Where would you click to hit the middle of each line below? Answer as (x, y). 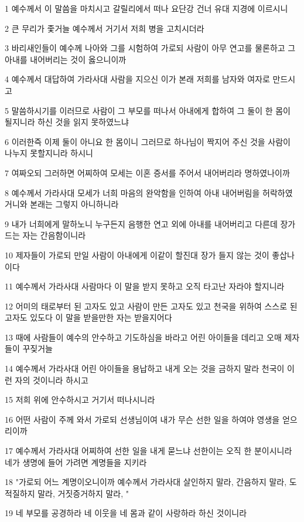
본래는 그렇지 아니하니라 (74, 204)
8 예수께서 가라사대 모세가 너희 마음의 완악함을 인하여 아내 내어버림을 (132, 192)
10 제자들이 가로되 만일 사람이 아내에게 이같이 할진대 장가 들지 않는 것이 (137, 255)
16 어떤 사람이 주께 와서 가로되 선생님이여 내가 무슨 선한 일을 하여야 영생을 (142, 419)
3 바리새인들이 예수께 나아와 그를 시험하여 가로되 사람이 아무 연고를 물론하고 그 (150, 48)
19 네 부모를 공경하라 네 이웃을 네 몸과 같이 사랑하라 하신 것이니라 (126, 513)
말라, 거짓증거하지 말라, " (83, 493)
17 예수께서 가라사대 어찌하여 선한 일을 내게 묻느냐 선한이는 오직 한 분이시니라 (148, 451)
